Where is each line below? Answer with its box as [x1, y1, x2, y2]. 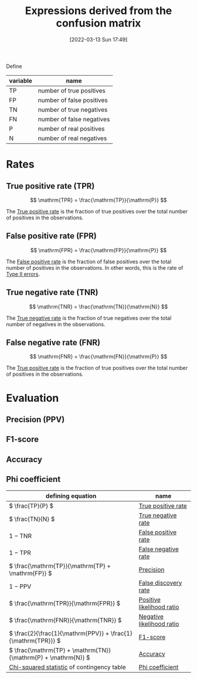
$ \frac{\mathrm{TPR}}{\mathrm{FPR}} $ [9, 599, 121, 607]
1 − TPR [9, 548, 31, 556]
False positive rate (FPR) [6, 231, 97, 241]
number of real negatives [38, 134, 107, 142]
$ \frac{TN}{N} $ [9, 515, 55, 523]
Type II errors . [6, 270, 40, 277]
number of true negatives [38, 106, 108, 114]
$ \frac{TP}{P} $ [9, 501, 54, 510]
